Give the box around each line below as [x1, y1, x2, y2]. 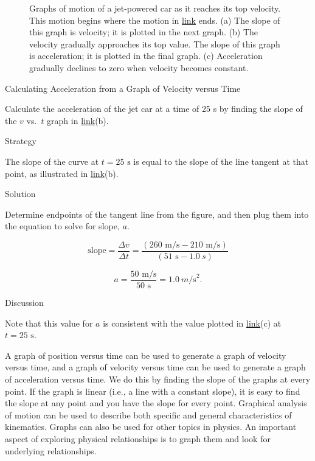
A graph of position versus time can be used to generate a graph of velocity [5, 348, 286, 361]
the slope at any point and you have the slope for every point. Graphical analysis [5, 397, 307, 409]
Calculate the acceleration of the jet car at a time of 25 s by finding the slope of [5, 102, 303, 115]
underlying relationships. [5, 444, 97, 457]
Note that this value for [5, 316, 93, 329]
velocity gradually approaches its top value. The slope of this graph [29, 37, 280, 50]
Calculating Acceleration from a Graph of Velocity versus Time [5, 81, 241, 94]
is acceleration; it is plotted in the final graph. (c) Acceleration [29, 49, 263, 62]
